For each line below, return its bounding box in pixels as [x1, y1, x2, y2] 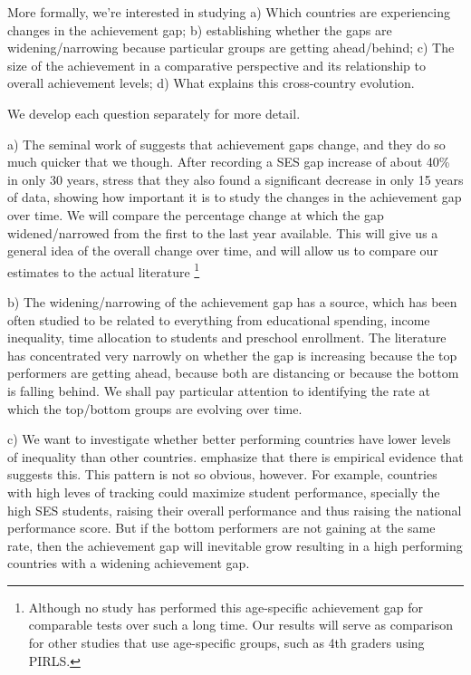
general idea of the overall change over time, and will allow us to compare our [7, 241, 438, 260]
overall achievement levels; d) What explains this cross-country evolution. [7, 73, 415, 92]
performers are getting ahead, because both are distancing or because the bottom [7, 363, 459, 382]
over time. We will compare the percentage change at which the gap [7, 205, 384, 224]
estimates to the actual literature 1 [7, 259, 200, 281]
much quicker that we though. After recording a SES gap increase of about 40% [7, 152, 450, 171]
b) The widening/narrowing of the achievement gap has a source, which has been [7, 292, 457, 311]
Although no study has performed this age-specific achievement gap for [28, 597, 423, 616]
